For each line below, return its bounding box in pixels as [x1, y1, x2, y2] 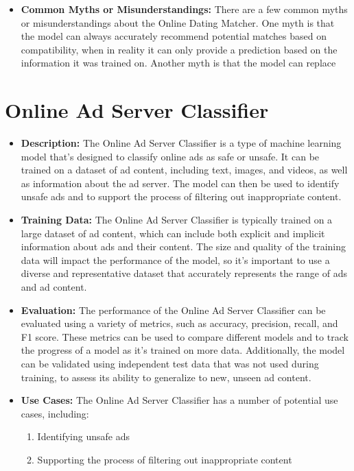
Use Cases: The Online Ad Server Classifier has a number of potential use [21, 393, 338, 407]
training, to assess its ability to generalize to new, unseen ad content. [21, 370, 311, 384]
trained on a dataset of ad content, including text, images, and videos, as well [21, 162, 348, 177]
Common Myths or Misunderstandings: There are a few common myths [21, 2, 348, 16]
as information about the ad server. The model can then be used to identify [21, 176, 340, 190]
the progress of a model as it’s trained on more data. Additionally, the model [21, 343, 345, 357]
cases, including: [21, 406, 89, 420]
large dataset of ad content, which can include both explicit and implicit [21, 226, 325, 240]
